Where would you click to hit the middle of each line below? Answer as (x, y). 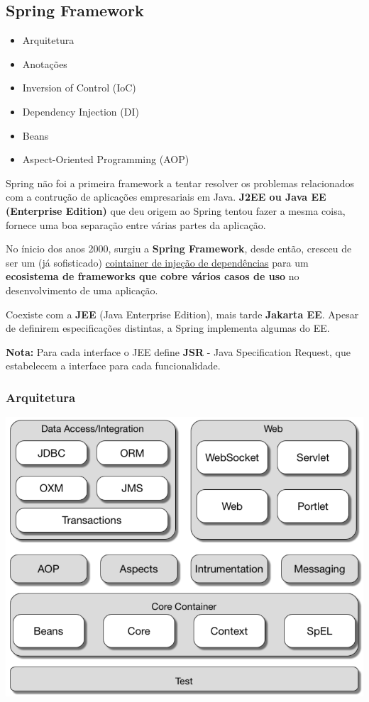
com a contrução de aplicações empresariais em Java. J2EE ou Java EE (166, 197)
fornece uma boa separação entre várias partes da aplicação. (136, 224)
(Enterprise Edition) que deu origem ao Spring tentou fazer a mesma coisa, (176, 210)
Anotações (45, 63)
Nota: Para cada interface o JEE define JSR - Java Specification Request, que (178, 351)
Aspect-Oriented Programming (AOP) (106, 159)
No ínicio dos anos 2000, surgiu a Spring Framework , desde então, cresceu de (179, 249)
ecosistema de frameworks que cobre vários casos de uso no (153, 276)
